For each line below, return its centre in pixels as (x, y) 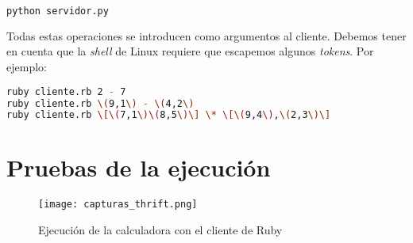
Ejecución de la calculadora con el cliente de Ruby (160, 230)
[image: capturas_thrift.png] (118, 205)
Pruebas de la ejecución (139, 167)
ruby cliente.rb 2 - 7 (66, 91)
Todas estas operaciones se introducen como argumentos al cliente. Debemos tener (206, 35)
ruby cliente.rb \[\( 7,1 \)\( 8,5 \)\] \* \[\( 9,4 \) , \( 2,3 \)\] (169, 115)
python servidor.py (58, 11)
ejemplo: (27, 67)
